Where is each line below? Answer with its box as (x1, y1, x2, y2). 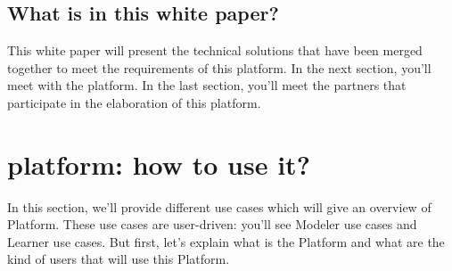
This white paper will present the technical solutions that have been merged (7, 41, 423, 60)
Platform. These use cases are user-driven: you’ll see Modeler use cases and (7, 215, 417, 234)
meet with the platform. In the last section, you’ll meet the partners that (7, 76, 407, 94)
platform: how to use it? (7, 145, 310, 182)
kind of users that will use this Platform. (7, 250, 230, 268)
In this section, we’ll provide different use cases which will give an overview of (7, 197, 431, 216)
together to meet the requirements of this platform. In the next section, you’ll (7, 58, 431, 77)
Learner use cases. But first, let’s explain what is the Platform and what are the (7, 232, 445, 250)
